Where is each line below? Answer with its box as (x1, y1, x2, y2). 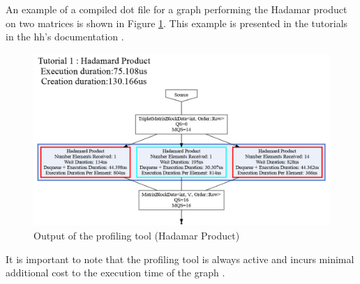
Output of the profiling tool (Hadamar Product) (33, 228, 240, 242)
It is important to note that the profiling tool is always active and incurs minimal (6, 251, 354, 266)
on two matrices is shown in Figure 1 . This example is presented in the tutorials (6, 15, 348, 30)
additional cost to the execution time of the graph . (6, 265, 225, 280)
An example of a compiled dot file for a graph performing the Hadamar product (6, 2, 347, 16)
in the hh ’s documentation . (6, 29, 124, 44)
